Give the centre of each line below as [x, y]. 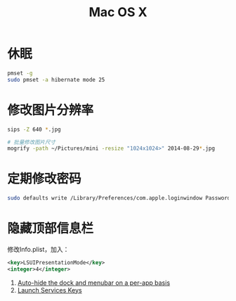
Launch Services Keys [50, 290]
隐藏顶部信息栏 [51, 229]
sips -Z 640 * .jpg [34, 129]
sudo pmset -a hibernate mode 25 [56, 79]
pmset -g [20, 73]
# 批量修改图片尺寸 [32, 142]
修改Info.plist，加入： [38, 249]
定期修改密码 [45, 179]
